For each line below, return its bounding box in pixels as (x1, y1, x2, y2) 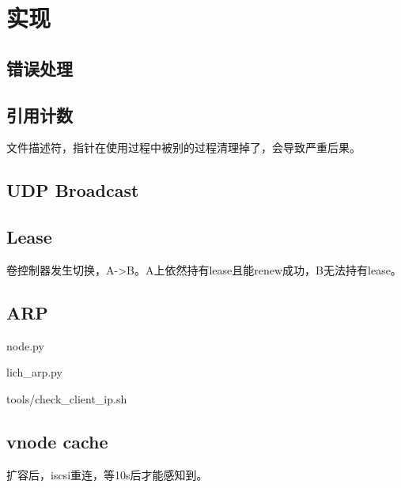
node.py (6, 337, 44, 354)
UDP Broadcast (6, 178, 139, 202)
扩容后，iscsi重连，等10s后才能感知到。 (6, 466, 208, 482)
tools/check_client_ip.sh (6, 390, 127, 407)
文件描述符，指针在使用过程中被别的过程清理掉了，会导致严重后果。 (6, 139, 361, 156)
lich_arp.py (6, 364, 62, 380)
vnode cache (6, 429, 108, 453)
